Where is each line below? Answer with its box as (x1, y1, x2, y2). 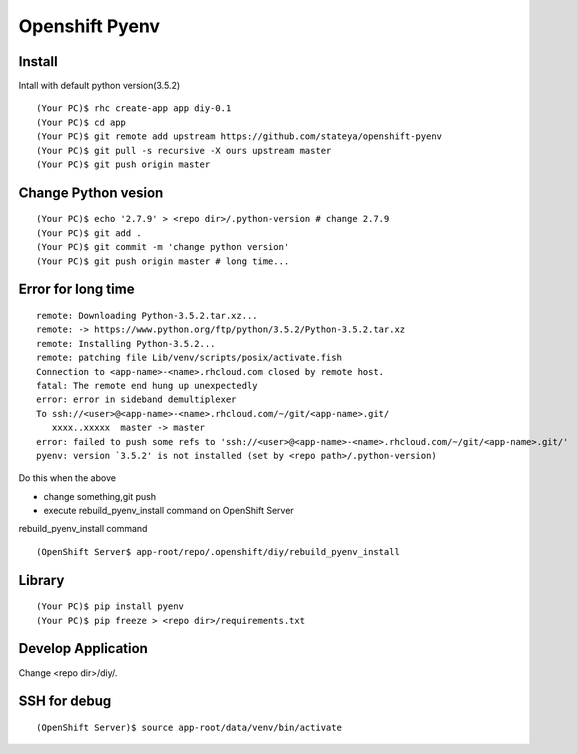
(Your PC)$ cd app (36, 116, 127, 128)
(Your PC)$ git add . (36, 227, 142, 239)
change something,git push (43, 490, 157, 502)
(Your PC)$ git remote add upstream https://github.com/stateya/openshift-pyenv (36, 131, 443, 142)
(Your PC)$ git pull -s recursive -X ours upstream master (36, 145, 332, 156)
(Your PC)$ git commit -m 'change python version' (36, 241, 290, 253)
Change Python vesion (18, 184, 164, 201)
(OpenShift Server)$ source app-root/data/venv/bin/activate (36, 721, 342, 733)
